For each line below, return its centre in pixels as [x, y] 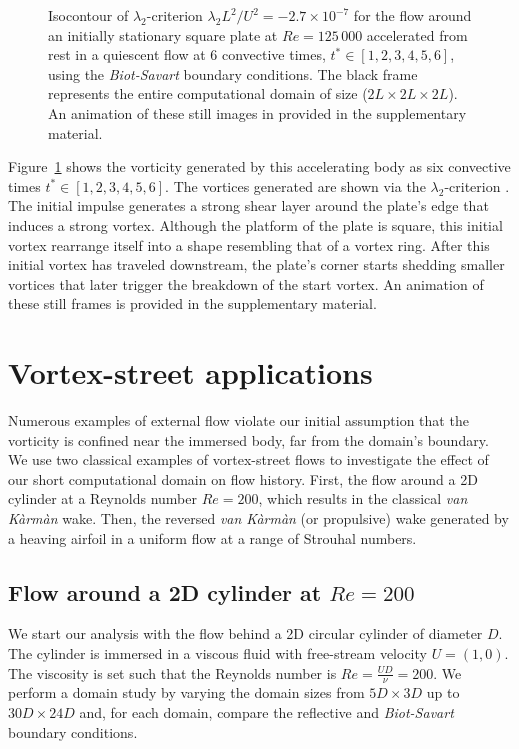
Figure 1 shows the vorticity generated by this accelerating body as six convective [259, 166]
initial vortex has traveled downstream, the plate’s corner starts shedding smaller [256, 264]
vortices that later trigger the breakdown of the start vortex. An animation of [246, 283]
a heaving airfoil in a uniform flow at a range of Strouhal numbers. [212, 537]
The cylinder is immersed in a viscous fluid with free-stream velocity [217, 652]
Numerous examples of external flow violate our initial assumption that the [238, 420]
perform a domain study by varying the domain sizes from [186, 692]
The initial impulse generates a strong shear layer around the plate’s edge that [248, 205]
